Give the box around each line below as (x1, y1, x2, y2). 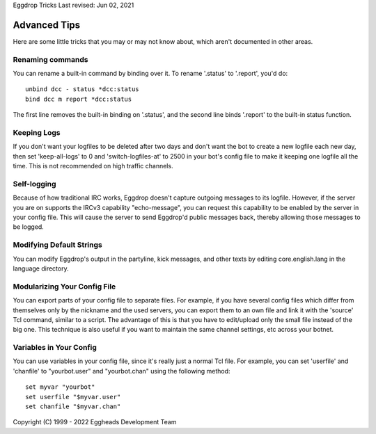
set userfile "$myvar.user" (25, 393, 121, 401)
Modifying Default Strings (13, 240, 102, 250)
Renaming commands (13, 54, 88, 64)
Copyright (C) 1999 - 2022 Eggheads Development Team (13, 418, 177, 426)
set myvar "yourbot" (25, 383, 95, 391)
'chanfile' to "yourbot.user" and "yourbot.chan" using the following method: (13, 367, 230, 375)
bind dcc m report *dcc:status (25, 95, 132, 103)
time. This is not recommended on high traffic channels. (13, 162, 173, 170)
